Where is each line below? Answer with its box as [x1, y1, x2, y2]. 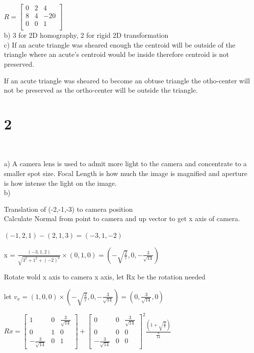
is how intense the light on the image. [4, 177, 117, 188]
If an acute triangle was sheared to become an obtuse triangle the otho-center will [4, 75, 250, 85]
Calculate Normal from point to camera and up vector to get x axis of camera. [4, 213, 240, 224]
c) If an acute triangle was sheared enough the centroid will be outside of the [4, 39, 235, 50]
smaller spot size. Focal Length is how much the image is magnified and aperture [4, 168, 248, 178]
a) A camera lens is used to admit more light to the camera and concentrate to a [4, 158, 247, 169]
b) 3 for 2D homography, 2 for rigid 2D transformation [4, 30, 169, 40]
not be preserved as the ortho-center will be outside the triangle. [4, 85, 198, 95]
